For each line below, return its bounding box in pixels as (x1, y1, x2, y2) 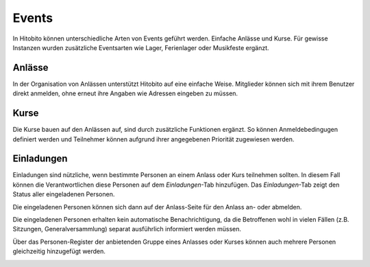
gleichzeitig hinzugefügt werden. (12, 247, 106, 255)
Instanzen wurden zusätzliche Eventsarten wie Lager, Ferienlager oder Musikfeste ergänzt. (12, 43, 269, 51)
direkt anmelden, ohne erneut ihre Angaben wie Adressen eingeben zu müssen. (12, 89, 238, 97)
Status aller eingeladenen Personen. (12, 190, 115, 198)
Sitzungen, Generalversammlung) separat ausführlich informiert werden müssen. (12, 225, 242, 233)
